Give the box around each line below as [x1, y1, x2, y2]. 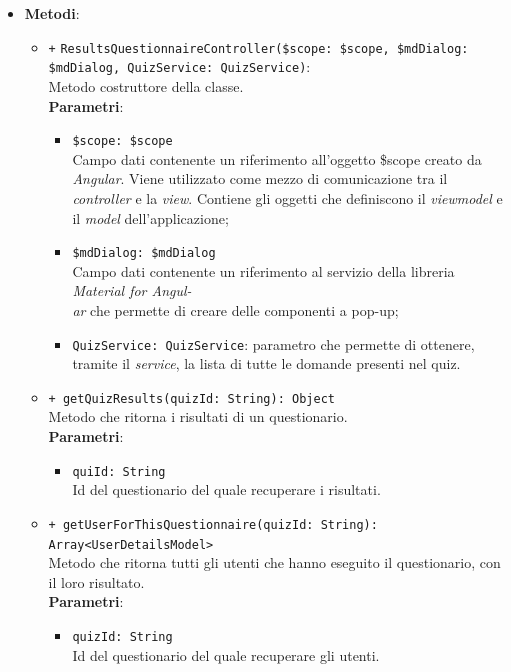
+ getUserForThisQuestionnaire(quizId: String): [48, 517, 378, 532]
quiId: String [72, 464, 166, 479]
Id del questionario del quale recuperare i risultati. [72, 479, 381, 500]
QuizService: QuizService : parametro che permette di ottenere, [72, 333, 475, 354]
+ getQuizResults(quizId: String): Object [48, 391, 335, 406]
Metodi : [24, 3, 80, 23]
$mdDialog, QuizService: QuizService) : [48, 56, 311, 77]
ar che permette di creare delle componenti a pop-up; [72, 299, 399, 320]
